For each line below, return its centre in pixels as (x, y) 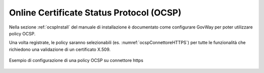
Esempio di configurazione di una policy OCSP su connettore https (76, 60)
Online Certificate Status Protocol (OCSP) (95, 13)
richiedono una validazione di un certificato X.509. (60, 49)
